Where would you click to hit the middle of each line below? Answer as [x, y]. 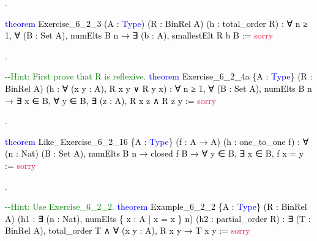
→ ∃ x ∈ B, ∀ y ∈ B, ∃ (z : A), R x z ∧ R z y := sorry [111, 100]
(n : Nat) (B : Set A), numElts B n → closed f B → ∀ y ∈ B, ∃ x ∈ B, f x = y [155, 153]
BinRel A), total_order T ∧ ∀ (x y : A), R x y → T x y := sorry [128, 230]
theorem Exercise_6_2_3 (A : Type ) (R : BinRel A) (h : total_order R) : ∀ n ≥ [156, 23]
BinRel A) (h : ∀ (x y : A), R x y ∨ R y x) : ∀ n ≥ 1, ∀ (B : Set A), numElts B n [158, 88]
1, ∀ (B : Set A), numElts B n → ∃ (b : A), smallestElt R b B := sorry [139, 35]
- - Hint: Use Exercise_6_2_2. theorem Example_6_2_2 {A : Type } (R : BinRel [156, 206]
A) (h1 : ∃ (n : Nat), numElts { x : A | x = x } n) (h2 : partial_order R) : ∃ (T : [158, 218]
